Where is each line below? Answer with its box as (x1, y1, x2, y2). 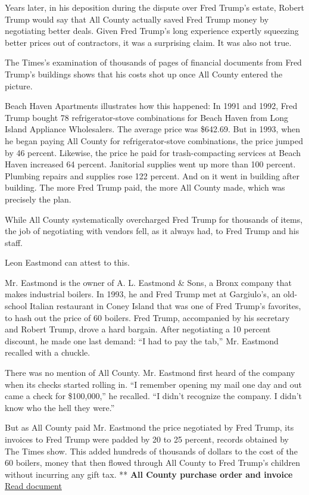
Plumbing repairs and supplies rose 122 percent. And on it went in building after (5, 169, 300, 182)
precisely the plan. (5, 192, 71, 205)
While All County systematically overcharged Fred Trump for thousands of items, (5, 213, 303, 225)
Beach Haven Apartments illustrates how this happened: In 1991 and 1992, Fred (5, 99, 298, 112)
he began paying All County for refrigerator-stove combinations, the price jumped (5, 134, 303, 147)
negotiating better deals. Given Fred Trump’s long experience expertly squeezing (5, 24, 299, 37)
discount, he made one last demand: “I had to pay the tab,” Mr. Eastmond (5, 334, 279, 347)
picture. (5, 79, 33, 92)
